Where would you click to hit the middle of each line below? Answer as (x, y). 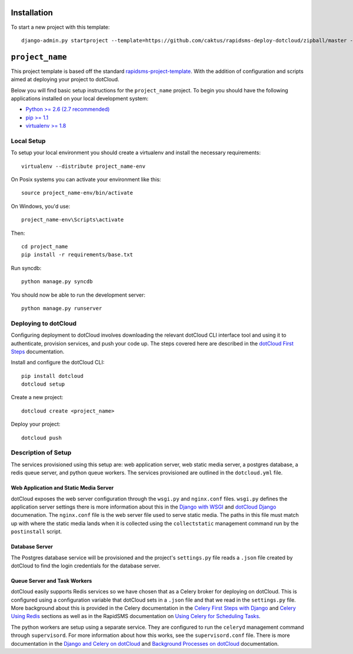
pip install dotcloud (52, 376)
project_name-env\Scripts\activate (73, 220)
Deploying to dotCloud (44, 323)
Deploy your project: (36, 424)
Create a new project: (37, 397)
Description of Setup (41, 453)
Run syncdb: (26, 268)
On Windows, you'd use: (41, 206)
